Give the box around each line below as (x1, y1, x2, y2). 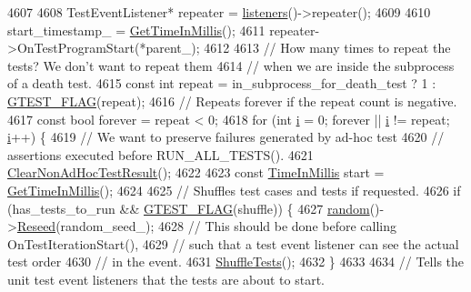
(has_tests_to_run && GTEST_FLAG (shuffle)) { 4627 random (7, 198, 370, 217)
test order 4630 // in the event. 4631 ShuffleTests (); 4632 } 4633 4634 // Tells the (7, 252, 465, 271)
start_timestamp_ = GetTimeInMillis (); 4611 (7, 20, 266, 39)
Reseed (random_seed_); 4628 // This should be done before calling (16, 216, 396, 236)
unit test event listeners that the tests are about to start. (7, 269, 325, 288)
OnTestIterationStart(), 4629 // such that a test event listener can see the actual (7, 234, 459, 253)
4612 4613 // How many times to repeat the (204, 38, 451, 57)
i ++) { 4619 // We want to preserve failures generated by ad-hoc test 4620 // (7, 127, 445, 146)
